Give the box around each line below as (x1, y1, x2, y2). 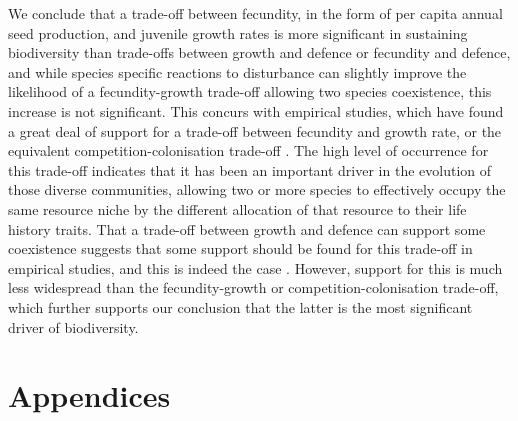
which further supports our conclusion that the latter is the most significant (8, 296, 473, 317)
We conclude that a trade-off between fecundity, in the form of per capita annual (8, 3, 503, 23)
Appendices (8, 375, 171, 416)
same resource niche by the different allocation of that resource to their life (8, 198, 467, 219)
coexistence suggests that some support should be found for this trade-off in (8, 238, 473, 259)
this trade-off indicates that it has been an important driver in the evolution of (8, 159, 492, 180)
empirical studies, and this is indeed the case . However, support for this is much (8, 257, 503, 278)
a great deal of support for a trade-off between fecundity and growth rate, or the (8, 120, 502, 141)
